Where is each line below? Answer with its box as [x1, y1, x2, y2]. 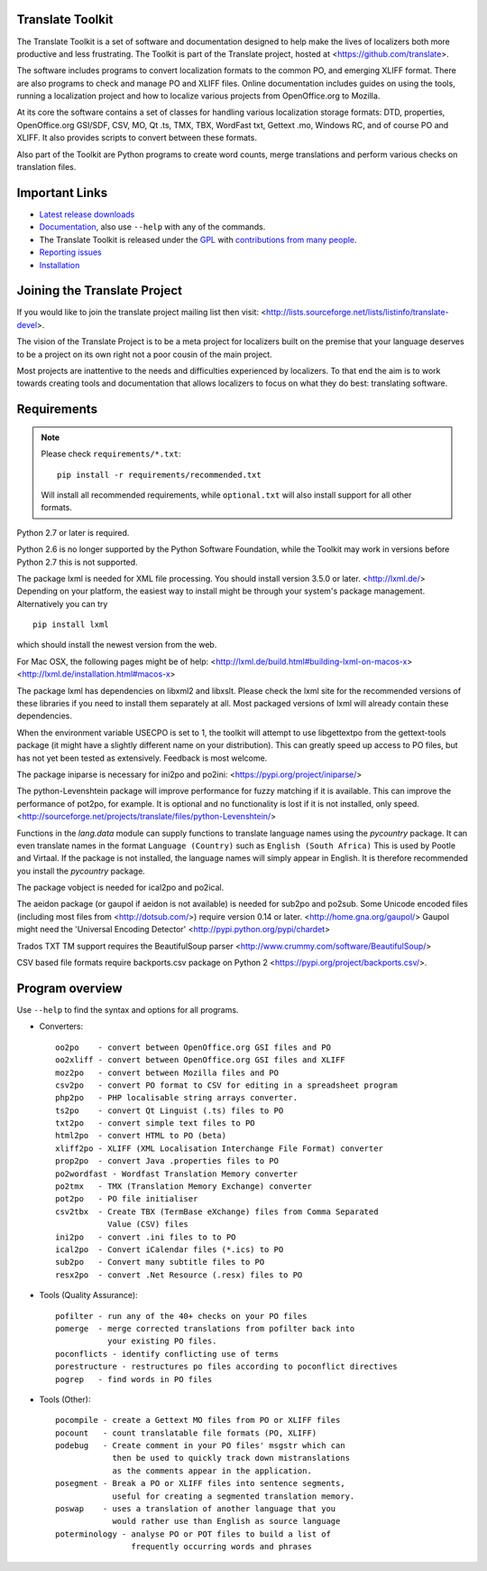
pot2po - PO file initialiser [55, 1193, 198, 1204]
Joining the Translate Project [16, 283, 182, 298]
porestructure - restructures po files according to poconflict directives [55, 1361, 398, 1372]
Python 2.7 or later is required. [16, 527, 130, 538]
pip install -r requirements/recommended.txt [57, 470, 262, 480]
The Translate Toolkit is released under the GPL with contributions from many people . [39, 234, 357, 245]
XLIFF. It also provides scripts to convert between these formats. [16, 132, 257, 144]
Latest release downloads [39, 209, 135, 220]
